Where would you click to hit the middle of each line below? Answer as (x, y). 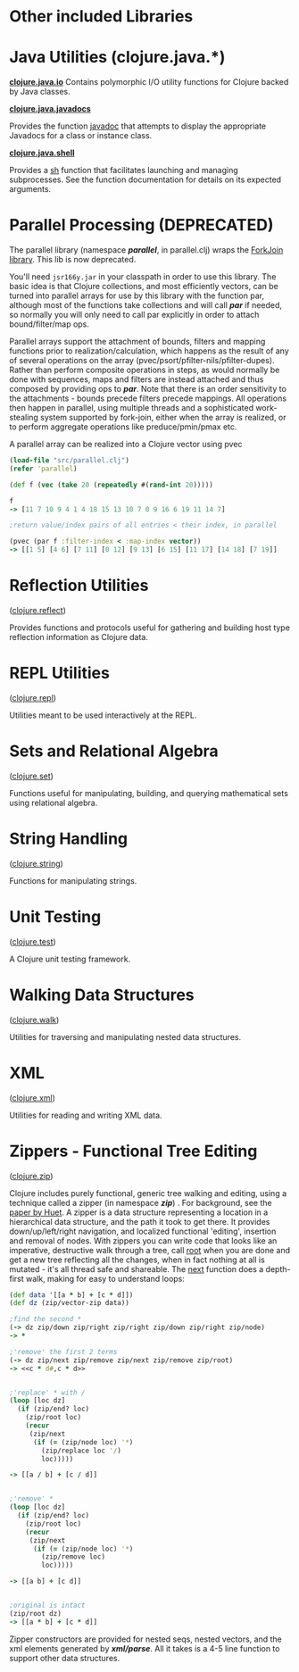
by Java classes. (40, 92)
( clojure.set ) (31, 776)
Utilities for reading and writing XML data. (86, 1115)
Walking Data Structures (102, 995)
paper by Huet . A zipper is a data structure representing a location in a (139, 1212)
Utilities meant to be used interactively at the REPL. (103, 715)
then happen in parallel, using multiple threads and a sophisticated (132, 408)
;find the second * (46, 1319)
